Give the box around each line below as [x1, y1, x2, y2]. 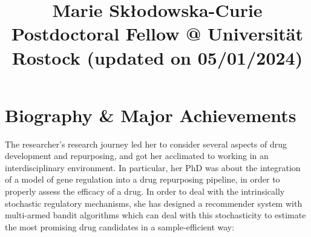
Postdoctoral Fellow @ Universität [11, 21, 304, 46]
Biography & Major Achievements [5, 102, 296, 127]
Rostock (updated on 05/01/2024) [11, 45, 303, 70]
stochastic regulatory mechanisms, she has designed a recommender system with [5, 196, 303, 209]
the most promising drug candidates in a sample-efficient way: [5, 220, 235, 233]
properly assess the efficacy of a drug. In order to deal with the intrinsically [5, 185, 285, 198]
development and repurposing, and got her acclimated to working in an [5, 149, 269, 162]
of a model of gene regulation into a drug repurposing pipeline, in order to [5, 173, 280, 186]
